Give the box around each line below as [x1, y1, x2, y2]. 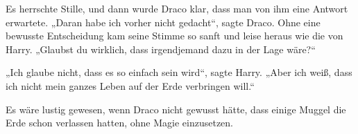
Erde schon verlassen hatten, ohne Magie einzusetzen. [6, 115, 234, 130]
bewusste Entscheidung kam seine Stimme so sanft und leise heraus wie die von [6, 28, 343, 43]
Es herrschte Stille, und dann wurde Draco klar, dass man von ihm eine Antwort [6, 1, 348, 15]
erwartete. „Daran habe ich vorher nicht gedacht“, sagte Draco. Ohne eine [6, 15, 321, 29]
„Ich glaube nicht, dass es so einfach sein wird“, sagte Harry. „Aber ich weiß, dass [6, 65, 352, 79]
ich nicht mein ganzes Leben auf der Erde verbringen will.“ [6, 78, 255, 93]
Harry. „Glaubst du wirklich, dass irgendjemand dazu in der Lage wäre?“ [6, 41, 316, 56]
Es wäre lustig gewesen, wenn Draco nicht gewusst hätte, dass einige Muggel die [6, 102, 346, 116]
